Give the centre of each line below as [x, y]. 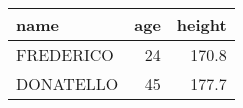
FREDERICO [65, 54]
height [201, 24]
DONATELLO [67, 83]
